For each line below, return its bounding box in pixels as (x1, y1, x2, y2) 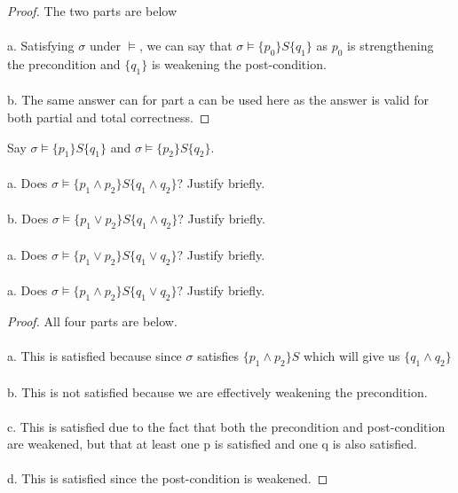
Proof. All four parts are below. (7, 311, 178, 330)
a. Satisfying (7, 36, 75, 55)
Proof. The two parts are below (7, 2, 178, 20)
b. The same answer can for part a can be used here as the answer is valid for (7, 90, 430, 109)
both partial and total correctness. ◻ (7, 107, 210, 126)
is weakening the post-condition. (151, 54, 327, 73)
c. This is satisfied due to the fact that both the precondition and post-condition (7, 417, 446, 435)
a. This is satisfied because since (7, 347, 182, 365)
